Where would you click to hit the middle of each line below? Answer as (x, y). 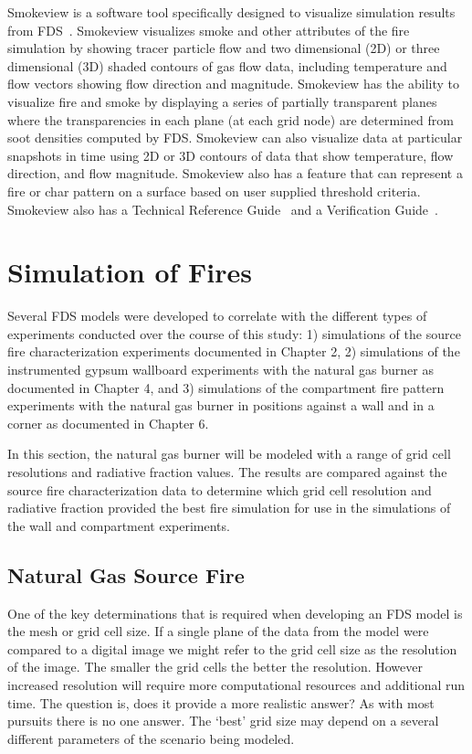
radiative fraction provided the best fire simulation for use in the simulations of (229, 508)
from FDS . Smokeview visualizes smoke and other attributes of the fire (209, 30)
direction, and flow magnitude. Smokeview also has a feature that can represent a (235, 173)
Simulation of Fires (130, 272)
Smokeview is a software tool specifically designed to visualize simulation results (231, 12)
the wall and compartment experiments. (119, 525)
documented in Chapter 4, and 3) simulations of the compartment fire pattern (226, 387)
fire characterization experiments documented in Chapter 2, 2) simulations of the (234, 351)
